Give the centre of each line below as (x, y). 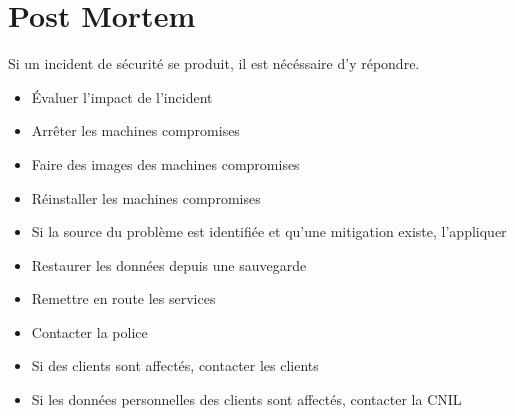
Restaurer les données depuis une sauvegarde (169, 264)
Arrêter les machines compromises (135, 130)
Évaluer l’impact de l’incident (122, 96)
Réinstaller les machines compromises (146, 197)
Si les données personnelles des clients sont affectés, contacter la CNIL (246, 399)
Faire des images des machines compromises (165, 163)
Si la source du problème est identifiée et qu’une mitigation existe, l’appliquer (269, 231)
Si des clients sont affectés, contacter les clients (175, 365)
